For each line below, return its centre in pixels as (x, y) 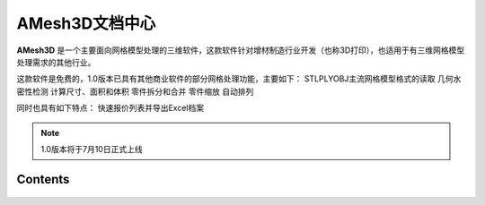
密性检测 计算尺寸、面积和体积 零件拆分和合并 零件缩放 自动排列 (135, 91)
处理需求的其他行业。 (56, 62)
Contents (43, 179)
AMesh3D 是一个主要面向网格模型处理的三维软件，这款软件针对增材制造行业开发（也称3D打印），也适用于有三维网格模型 (241, 50)
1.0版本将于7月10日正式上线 (92, 149)
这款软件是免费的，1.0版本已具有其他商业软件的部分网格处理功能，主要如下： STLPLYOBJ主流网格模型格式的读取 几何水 (239, 79)
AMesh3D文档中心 (86, 23)
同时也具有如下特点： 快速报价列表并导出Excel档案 (110, 108)
